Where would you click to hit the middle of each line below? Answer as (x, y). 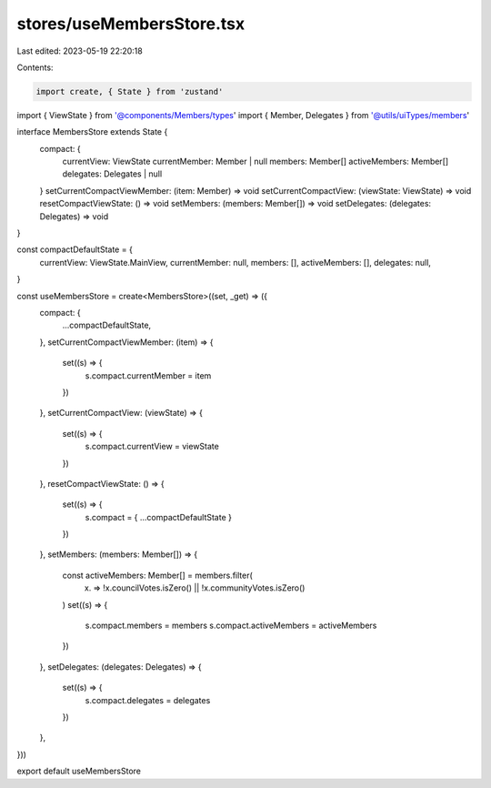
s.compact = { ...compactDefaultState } (158, 517)
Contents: (35, 67)
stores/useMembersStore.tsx (131, 24)
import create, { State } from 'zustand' (130, 91)
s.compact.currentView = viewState (152, 447)
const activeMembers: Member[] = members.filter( (158, 575)
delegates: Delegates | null (112, 174)
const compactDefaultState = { (75, 249)
